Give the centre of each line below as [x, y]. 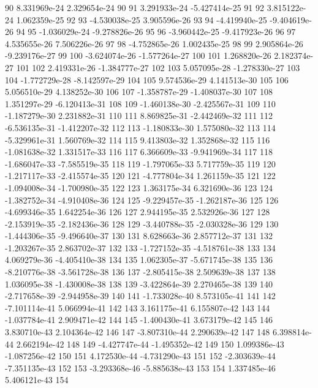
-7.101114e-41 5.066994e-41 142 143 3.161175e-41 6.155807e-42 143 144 [138, 307]
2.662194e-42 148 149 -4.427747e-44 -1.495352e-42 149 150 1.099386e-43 [150, 344]
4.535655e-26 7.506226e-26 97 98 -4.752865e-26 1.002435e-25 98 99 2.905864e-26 [154, 43]
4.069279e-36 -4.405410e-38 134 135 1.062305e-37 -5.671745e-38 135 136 [139, 260]
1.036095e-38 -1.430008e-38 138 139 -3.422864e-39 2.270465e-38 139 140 [139, 283]
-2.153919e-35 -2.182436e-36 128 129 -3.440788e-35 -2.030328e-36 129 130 [142, 223]
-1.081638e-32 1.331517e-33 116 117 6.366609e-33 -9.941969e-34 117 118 [139, 152]
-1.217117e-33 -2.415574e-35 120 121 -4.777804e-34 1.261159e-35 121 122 [140, 176]
